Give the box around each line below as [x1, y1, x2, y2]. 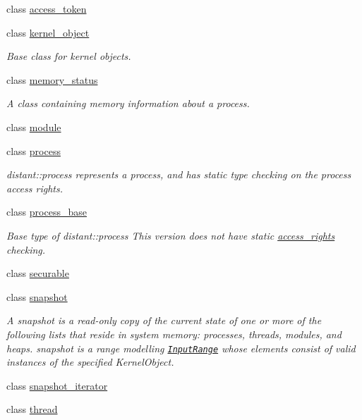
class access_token [6, 1, 87, 16]
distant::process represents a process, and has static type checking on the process [6, 167, 351, 182]
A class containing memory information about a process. [6, 96, 250, 111]
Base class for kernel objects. [6, 49, 131, 63]
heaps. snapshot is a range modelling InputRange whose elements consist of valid [6, 340, 356, 355]
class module [6, 119, 61, 134]
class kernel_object [6, 25, 90, 39]
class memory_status [6, 72, 98, 87]
